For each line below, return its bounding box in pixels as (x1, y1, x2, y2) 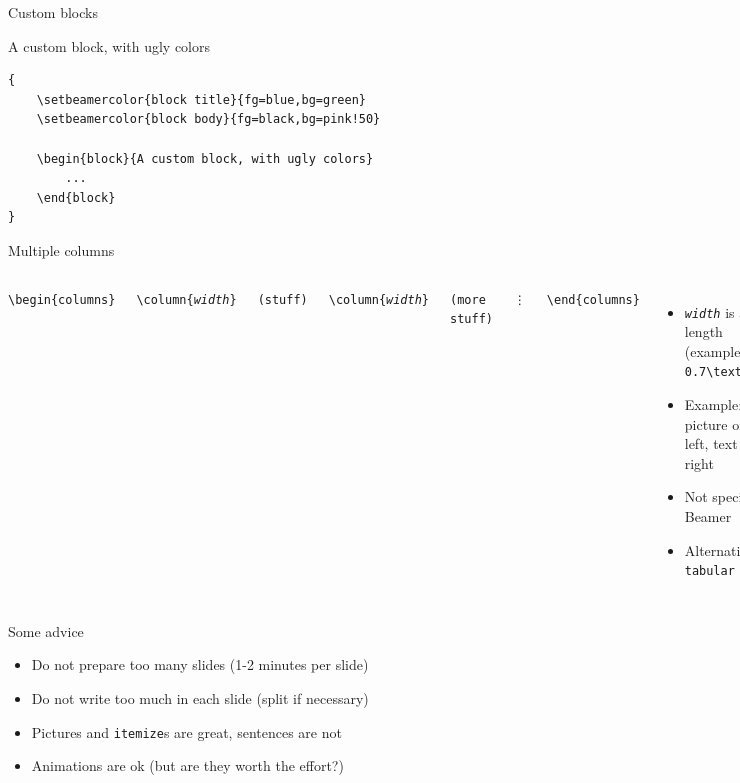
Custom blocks (8, 2, 98, 22)
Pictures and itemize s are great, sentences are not (31, 721, 342, 742)
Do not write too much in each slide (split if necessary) (31, 688, 369, 709)
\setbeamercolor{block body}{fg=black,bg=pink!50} (36, 112, 381, 127)
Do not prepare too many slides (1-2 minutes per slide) (31, 654, 369, 675)
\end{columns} (546, 292, 640, 307)
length (684, 321, 723, 342)
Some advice (8, 620, 84, 641)
